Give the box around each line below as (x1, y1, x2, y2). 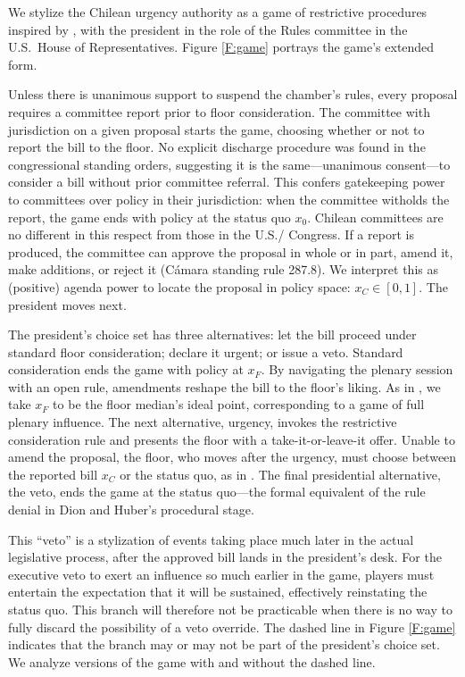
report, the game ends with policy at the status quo (8, 207, 291, 226)
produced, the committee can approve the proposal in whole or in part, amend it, (8, 242, 453, 261)
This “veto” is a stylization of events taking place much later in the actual (8, 530, 414, 548)
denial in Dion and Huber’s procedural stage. (8, 500, 254, 519)
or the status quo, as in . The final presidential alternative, (120, 464, 441, 483)
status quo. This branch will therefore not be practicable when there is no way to (8, 600, 453, 618)
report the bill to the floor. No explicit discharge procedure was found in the (8, 138, 426, 156)
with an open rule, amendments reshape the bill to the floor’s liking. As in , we (8, 377, 441, 396)
